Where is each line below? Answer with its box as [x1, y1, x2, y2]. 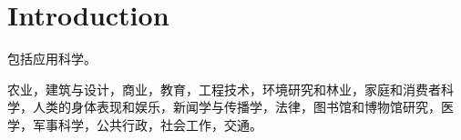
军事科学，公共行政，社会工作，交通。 [32, 115, 262, 134]
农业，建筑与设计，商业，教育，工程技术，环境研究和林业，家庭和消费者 [7, 79, 441, 98]
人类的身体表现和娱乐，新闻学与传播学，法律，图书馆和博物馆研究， [32, 97, 441, 116]
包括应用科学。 [7, 49, 97, 68]
